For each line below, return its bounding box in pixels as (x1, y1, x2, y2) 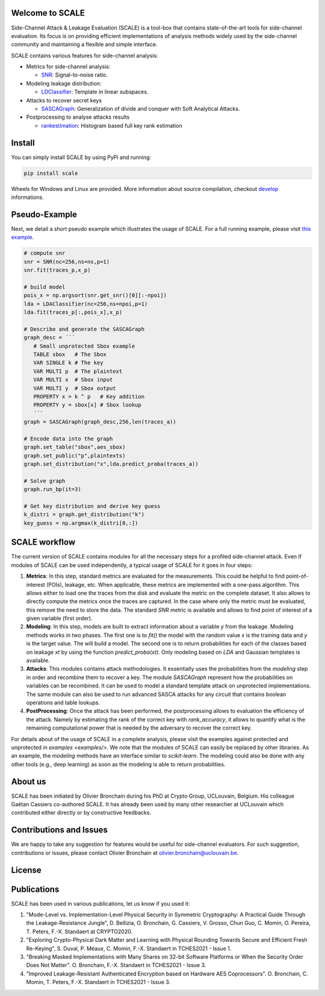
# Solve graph (23, 477, 66, 484)
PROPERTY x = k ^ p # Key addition (33, 393, 144, 400)
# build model (23, 283, 66, 290)
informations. (11, 193, 45, 201)
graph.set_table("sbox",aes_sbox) (23, 443, 126, 451)
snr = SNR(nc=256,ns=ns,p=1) (23, 258, 110, 265)
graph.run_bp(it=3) (23, 486, 81, 493)
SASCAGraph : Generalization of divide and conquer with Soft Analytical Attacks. (41, 105, 240, 113)
